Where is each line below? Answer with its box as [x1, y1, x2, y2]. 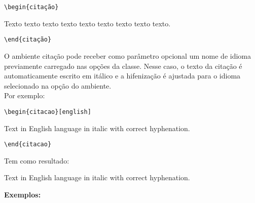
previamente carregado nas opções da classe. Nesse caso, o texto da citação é [4, 60, 242, 71]
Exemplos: [4, 189, 41, 199]
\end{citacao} [4, 141, 52, 148]
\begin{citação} [4, 4, 59, 11]
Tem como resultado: [4, 155, 69, 166]
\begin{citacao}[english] [4, 108, 91, 115]
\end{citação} [4, 36, 52, 44]
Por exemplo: [4, 90, 45, 101]
